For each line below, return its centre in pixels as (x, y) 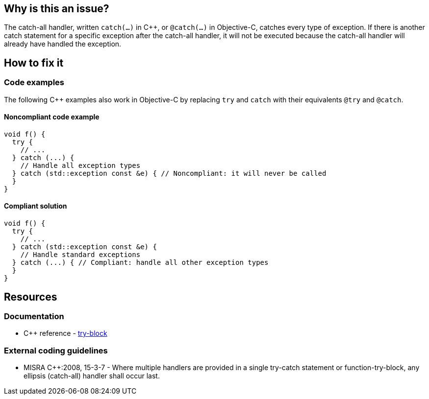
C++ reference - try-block (65, 333)
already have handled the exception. (63, 44)
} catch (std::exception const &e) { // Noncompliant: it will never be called (169, 173)
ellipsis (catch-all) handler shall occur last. (92, 376)
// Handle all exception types (80, 165)
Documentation (34, 316)
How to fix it (34, 63)
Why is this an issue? (57, 9)
